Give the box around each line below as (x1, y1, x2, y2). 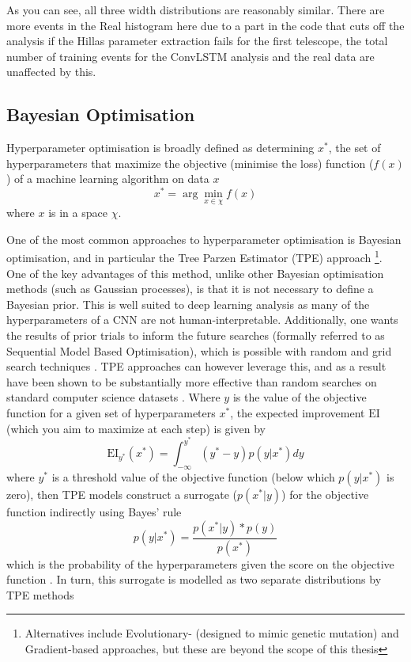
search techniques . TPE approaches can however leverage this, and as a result (6, 358, 386, 375)
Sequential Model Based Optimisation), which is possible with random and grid (6, 342, 392, 359)
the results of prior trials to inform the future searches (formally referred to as (6, 327, 385, 344)
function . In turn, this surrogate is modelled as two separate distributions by (6, 571, 382, 588)
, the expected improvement (230, 405, 365, 421)
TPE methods (6, 586, 74, 603)
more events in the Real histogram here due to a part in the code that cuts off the (6, 17, 405, 33)
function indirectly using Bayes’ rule (6, 504, 182, 520)
